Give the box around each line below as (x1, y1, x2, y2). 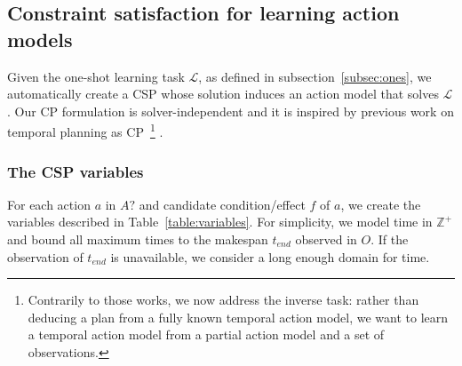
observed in (295, 230, 357, 249)
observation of (7, 247, 84, 266)
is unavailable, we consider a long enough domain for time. (110, 247, 430, 266)
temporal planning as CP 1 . (7, 120, 163, 141)
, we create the (340, 195, 421, 213)
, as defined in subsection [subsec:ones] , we (198, 67, 432, 85)
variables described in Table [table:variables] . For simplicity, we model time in (7, 212, 433, 231)
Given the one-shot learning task (7, 67, 185, 85)
